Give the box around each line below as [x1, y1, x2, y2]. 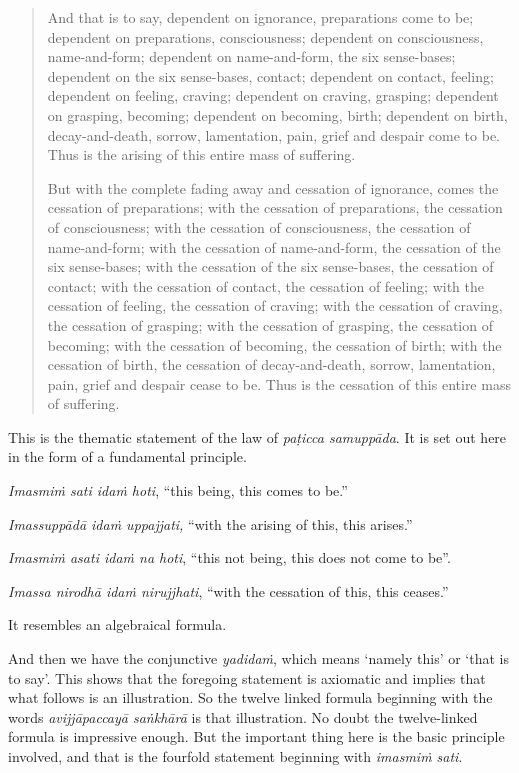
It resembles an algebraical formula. [8, 614, 227, 635]
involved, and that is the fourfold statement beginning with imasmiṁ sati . [8, 746, 463, 766]
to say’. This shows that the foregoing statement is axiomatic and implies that [8, 667, 486, 688]
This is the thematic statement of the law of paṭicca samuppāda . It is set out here [8, 426, 507, 447]
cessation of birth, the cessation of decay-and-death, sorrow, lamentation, [47, 354, 496, 375]
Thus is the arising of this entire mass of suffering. [47, 144, 356, 165]
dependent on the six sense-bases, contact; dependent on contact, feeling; [47, 65, 494, 86]
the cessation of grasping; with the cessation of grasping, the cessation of [47, 314, 493, 335]
